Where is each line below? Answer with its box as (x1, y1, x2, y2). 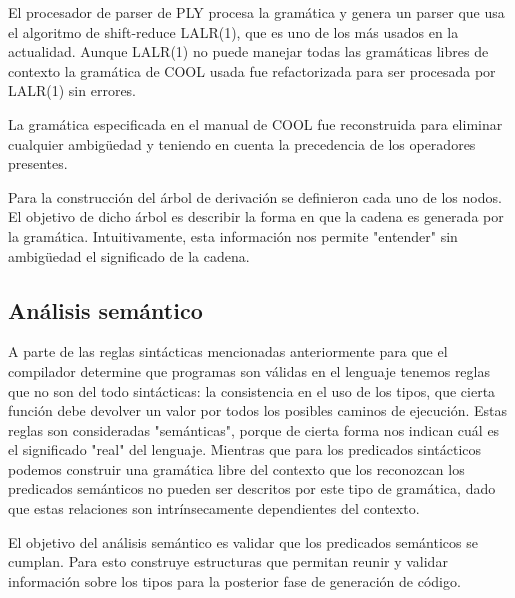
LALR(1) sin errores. (8, 80, 137, 101)
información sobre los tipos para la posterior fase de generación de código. (8, 570, 461, 591)
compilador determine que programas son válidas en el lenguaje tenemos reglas (8, 360, 490, 381)
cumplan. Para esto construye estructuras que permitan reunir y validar (8, 551, 448, 572)
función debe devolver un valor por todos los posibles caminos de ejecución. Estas (8, 400, 508, 421)
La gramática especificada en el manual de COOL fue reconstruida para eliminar (8, 113, 503, 134)
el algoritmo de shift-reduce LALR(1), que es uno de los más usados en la (8, 21, 459, 42)
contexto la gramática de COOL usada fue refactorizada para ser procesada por (8, 60, 496, 81)
